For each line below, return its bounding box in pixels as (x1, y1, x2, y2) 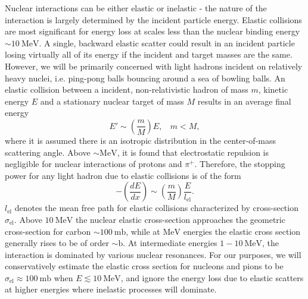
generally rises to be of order (5, 237, 109, 249)
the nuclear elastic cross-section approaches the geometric (75, 213, 285, 225)
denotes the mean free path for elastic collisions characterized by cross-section (14, 202, 298, 214)
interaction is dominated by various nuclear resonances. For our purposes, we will (5, 248, 301, 260)
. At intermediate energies (123, 237, 217, 249)
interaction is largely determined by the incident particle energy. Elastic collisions (5, 13, 302, 26)
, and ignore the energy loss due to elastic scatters (120, 271, 304, 284)
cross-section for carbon (5, 225, 91, 237)
